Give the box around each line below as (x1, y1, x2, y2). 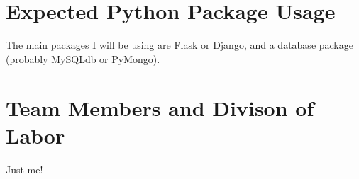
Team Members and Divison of (6, 93, 314, 122)
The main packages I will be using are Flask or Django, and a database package (6, 37, 353, 52)
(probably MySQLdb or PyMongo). (6, 51, 160, 66)
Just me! (6, 161, 43, 176)
